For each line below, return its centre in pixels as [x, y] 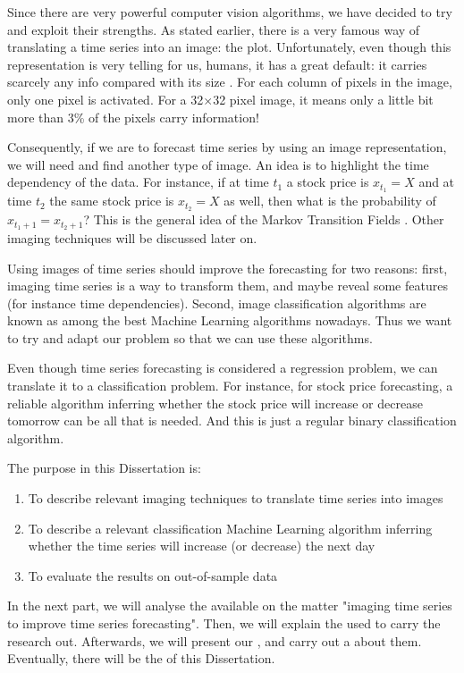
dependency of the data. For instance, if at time [138, 182]
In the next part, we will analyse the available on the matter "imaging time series [230, 606]
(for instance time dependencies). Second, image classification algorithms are [217, 303]
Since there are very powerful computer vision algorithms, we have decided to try [230, 12]
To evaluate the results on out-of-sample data [153, 575]
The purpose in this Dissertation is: [104, 468]
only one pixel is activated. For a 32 [105, 99]
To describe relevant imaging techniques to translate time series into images [236, 498]
